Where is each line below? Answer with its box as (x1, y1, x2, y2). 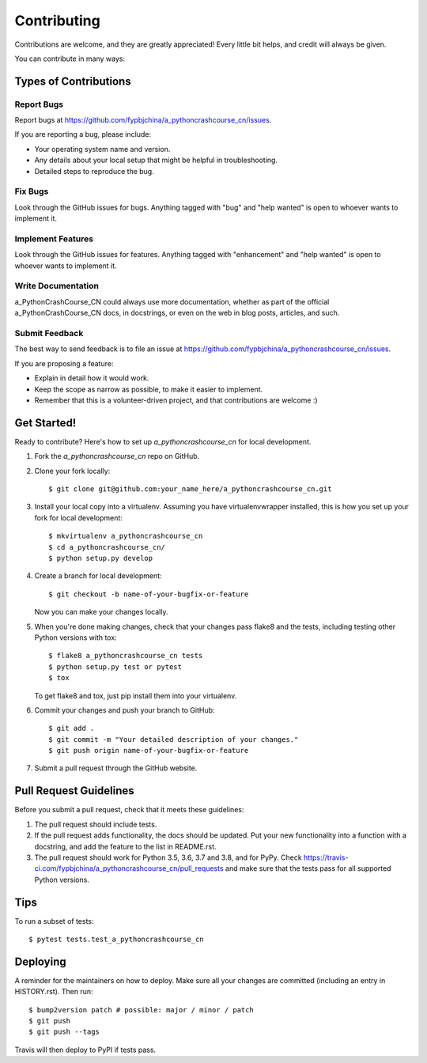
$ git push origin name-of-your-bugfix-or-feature (48, 746, 249, 755)
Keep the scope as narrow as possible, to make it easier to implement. (34, 384, 263, 394)
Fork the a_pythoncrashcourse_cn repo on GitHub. (34, 452, 200, 461)
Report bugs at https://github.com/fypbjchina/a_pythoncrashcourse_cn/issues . (14, 115, 272, 125)
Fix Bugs (14, 186, 49, 197)
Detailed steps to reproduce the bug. (34, 166, 154, 176)
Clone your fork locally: (34, 466, 111, 475)
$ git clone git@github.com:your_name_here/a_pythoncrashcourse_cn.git (48, 485, 332, 494)
